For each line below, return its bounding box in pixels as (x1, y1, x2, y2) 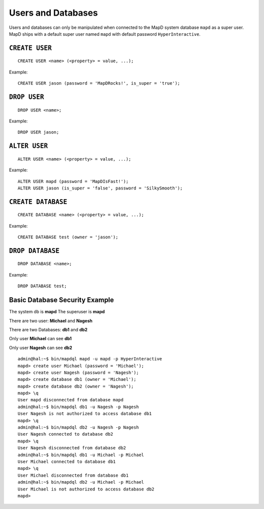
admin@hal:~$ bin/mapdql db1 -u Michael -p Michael (18, 452, 144, 458)
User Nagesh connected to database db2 (18, 431, 113, 437)
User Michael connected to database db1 (18, 459, 116, 464)
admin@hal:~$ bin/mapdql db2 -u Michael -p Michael (18, 480, 144, 485)
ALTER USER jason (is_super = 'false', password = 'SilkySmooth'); (18, 185, 183, 191)
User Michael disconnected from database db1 (18, 472, 129, 478)
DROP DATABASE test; (18, 283, 67, 289)
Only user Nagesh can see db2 (9, 345, 73, 350)
